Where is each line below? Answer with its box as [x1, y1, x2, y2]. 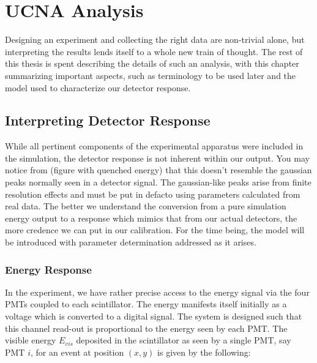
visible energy [5, 334, 56, 346]
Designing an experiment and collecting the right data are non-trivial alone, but [5, 33, 305, 46]
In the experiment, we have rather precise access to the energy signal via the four [5, 285, 310, 298]
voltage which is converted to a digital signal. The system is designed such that [5, 310, 302, 323]
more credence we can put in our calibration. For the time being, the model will [5, 223, 305, 236]
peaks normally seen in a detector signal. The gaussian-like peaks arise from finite [5, 176, 311, 189]
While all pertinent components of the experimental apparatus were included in [5, 140, 304, 152]
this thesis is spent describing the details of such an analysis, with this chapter [5, 57, 299, 70]
